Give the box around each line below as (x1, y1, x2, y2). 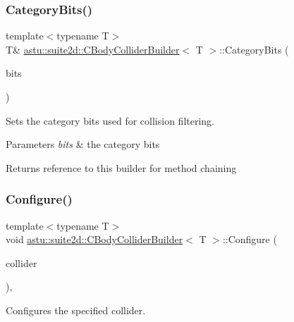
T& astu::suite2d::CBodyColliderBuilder (6, 42, 180, 56)
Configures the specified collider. (6, 302, 146, 317)
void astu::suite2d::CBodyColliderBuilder (6, 232, 183, 247)
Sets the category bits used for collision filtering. (6, 113, 214, 128)
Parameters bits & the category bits (6, 137, 160, 151)
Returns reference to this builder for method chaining (6, 160, 237, 175)
